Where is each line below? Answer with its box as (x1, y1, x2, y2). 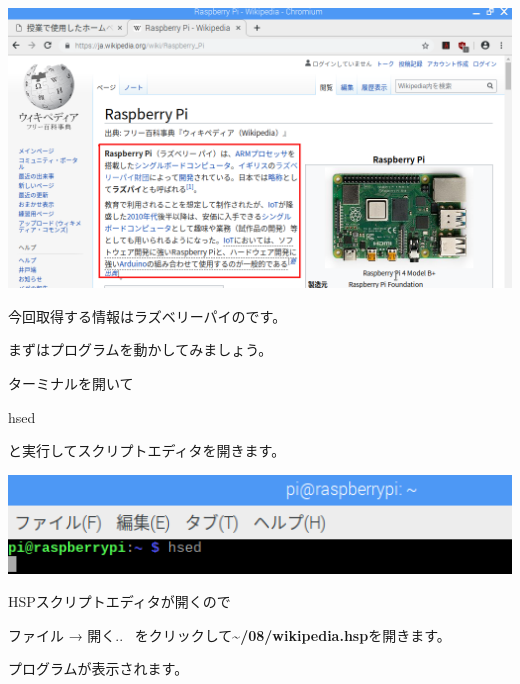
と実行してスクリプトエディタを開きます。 (8, 440, 286, 461)
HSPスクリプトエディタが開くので (8, 591, 231, 612)
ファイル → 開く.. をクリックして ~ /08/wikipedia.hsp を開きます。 (8, 624, 451, 645)
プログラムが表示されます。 (8, 658, 189, 679)
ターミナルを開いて (8, 373, 134, 393)
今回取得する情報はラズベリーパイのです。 (8, 305, 287, 326)
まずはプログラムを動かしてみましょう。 (8, 339, 273, 360)
